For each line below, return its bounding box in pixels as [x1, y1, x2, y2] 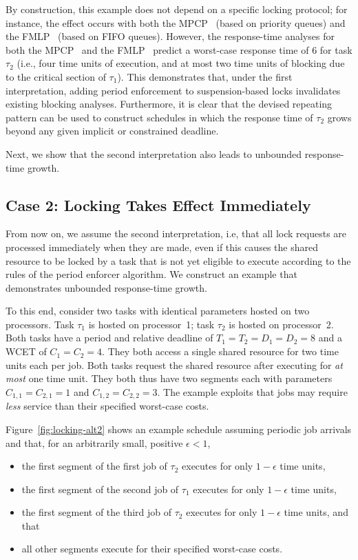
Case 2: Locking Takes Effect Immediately [6, 194, 311, 215]
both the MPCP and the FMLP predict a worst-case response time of [6, 42, 309, 57]
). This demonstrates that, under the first [117, 69, 293, 83]
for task [319, 42, 352, 57]
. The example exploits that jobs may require [157, 384, 348, 399]
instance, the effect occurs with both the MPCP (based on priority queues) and [6, 15, 346, 30]
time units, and [284, 505, 348, 519]
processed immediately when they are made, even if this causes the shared [6, 239, 318, 254]
